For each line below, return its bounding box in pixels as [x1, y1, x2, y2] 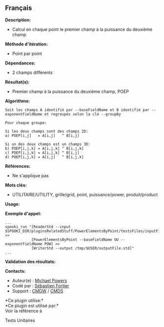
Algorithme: [5, 98, 30, 104]
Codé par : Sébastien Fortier [12, 282, 69, 288]
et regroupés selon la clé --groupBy [44, 112, 121, 117]
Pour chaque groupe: [5, 120, 47, 125]
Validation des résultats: [5, 258, 56, 264]
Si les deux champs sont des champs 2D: [5, 129, 89, 134]
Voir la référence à [5, 308, 42, 314]
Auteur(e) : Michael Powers [12, 278, 67, 283]
